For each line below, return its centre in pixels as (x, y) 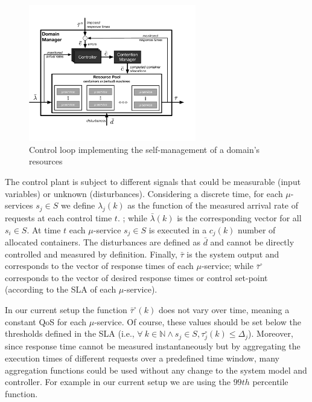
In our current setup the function (66, 310)
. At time (44, 229)
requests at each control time (59, 218)
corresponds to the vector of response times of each (99, 266)
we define (78, 205)
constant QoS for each (46, 321)
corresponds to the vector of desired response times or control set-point (136, 277)
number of (257, 229)
